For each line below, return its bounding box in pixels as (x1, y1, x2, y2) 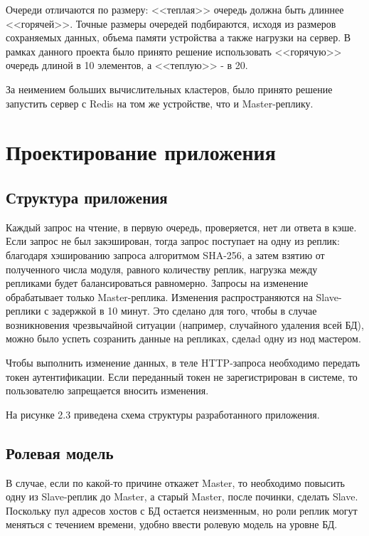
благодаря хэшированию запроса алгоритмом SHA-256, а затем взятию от (6, 247, 325, 262)
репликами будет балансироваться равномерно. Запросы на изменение (6, 275, 309, 290)
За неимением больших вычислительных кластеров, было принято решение (6, 81, 333, 96)
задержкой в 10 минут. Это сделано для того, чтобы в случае (52, 303, 317, 318)
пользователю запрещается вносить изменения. (6, 383, 209, 398)
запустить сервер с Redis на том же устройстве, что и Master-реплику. (6, 95, 314, 110)
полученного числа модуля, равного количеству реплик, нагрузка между (6, 261, 318, 276)
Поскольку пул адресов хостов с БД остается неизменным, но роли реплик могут (6, 503, 358, 517)
